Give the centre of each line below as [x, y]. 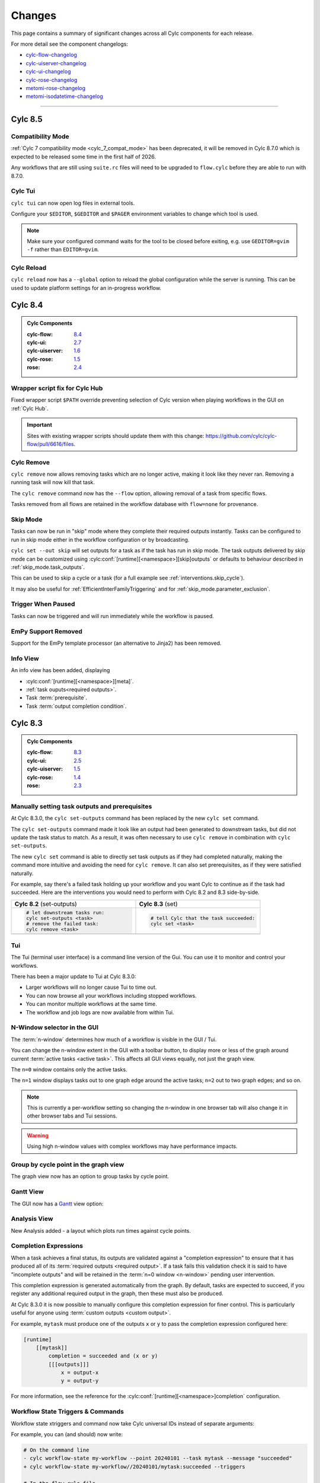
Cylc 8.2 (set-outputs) [46, 903]
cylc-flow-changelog [51, 55]
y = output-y [80, 1381]
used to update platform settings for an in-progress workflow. [86, 288]
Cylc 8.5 [27, 120]
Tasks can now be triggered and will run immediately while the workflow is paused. [113, 616]
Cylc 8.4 [27, 305]
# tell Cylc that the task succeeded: [203, 918]
